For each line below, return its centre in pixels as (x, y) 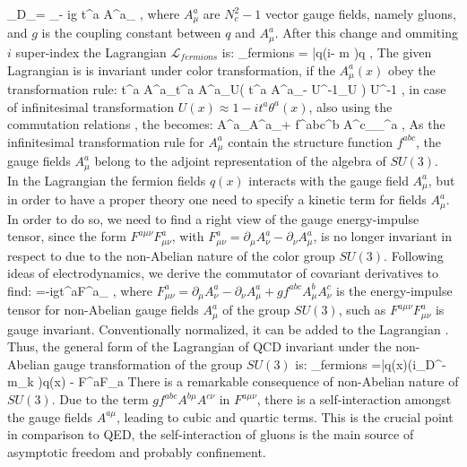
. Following (414, 255)
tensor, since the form (67, 236)
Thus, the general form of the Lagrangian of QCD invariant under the (199, 346)
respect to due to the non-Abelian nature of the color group (171, 255)
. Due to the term (100, 399)
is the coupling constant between (131, 33)
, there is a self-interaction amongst (354, 399)
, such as (362, 310)
